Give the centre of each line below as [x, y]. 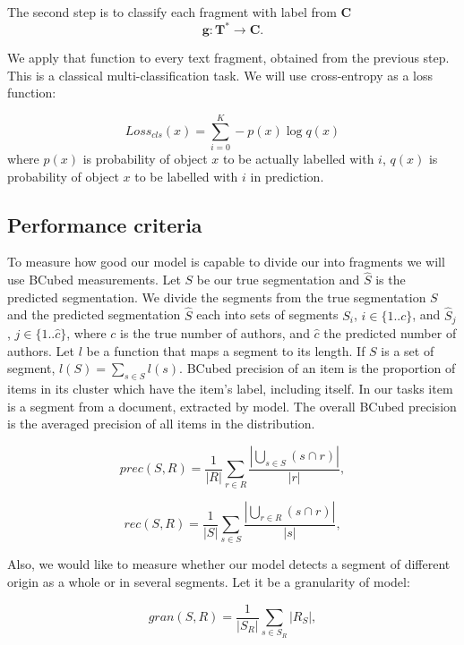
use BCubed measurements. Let [94, 280]
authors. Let [41, 350]
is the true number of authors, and [215, 333]
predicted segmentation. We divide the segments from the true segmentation [217, 297]
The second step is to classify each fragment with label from [172, 12]
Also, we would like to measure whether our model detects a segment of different [229, 564]
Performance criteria [105, 224]
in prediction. [287, 176]
